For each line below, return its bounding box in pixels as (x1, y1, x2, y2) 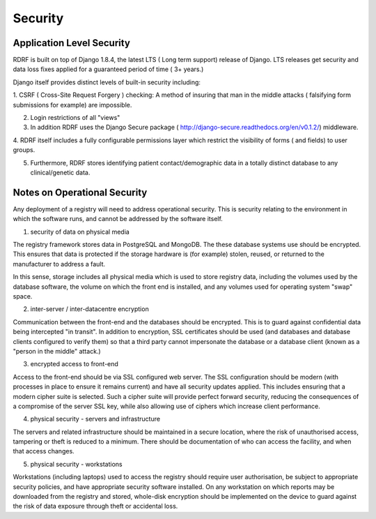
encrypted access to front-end (30, 360, 118, 368)
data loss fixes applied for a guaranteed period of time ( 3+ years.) (13, 65, 204, 73)
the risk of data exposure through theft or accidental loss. (13, 502, 178, 511)
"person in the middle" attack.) (13, 347, 101, 355)
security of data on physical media (30, 227, 130, 236)
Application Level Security (13, 37, 130, 49)
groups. (13, 146, 36, 154)
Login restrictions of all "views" (30, 114, 120, 122)
